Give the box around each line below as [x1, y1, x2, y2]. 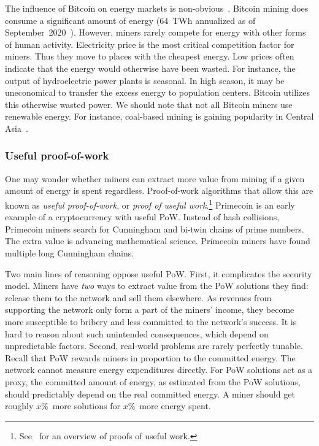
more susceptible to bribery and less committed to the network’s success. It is [5, 315, 297, 328]
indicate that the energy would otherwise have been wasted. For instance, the [5, 61, 296, 74]
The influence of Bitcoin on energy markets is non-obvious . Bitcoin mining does [5, 2, 309, 14]
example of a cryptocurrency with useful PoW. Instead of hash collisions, [5, 210, 280, 223]
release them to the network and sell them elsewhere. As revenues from [5, 291, 272, 304]
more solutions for [52, 399, 120, 412]
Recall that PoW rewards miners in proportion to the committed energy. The [5, 351, 296, 364]
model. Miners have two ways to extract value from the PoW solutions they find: [5, 279, 309, 292]
